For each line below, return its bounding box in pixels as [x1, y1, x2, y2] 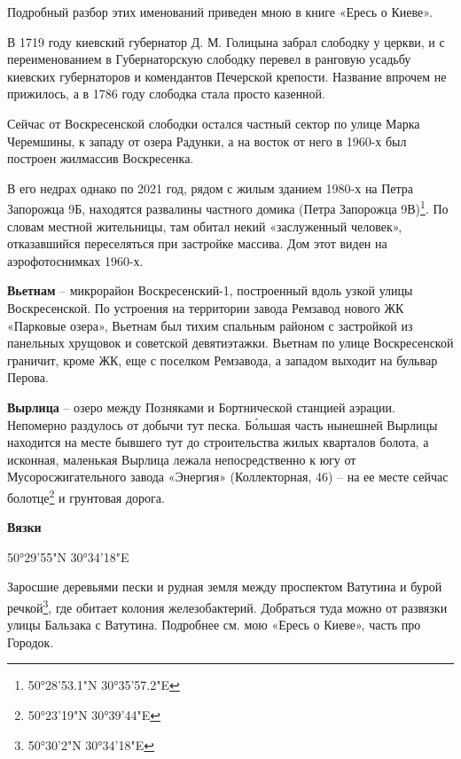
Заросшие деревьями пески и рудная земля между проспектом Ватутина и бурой [7, 577, 442, 596]
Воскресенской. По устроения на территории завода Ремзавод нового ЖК [7, 298, 404, 317]
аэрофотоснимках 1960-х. [7, 251, 144, 270]
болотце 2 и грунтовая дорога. [7, 485, 165, 506]
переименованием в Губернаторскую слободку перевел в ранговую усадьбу [7, 50, 411, 68]
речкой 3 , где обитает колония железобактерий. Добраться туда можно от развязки [7, 595, 448, 616]
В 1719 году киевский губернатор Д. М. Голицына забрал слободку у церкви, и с [7, 32, 445, 51]
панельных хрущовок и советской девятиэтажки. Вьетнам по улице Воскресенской [7, 333, 454, 352]
